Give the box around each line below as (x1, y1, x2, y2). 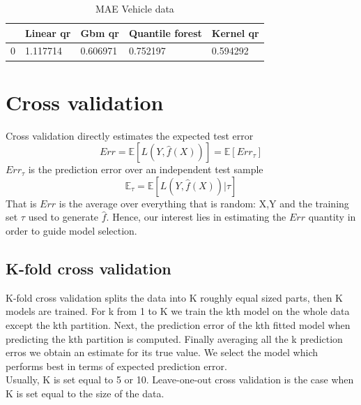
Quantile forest (128, 25, 202, 40)
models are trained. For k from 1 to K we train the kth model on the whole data (6, 304, 350, 318)
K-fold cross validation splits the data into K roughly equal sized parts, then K (6, 290, 343, 304)
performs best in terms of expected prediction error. (6, 358, 227, 373)
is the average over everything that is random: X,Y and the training (59, 196, 349, 210)
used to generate (28, 209, 99, 224)
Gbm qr (80, 25, 119, 40)
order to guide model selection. (6, 223, 137, 238)
